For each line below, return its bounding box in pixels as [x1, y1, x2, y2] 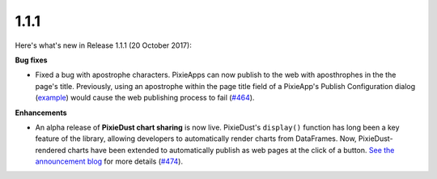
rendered [35, 145, 66, 155]
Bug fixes [15, 55, 48, 65]
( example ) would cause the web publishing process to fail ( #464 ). [35, 93, 255, 103]
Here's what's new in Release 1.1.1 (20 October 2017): [15, 40, 192, 50]
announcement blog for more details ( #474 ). [35, 156, 184, 166]
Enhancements [15, 108, 68, 117]
